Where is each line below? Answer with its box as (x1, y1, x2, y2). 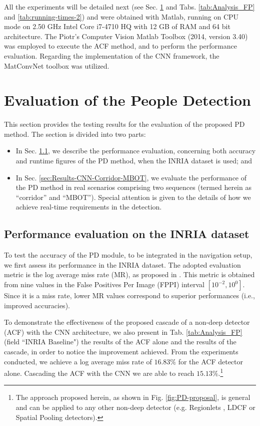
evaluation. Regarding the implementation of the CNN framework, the (4, 50, 219, 61)
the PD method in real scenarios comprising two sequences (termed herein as (15, 182, 251, 192)
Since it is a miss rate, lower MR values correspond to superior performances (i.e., (4, 290, 255, 301)
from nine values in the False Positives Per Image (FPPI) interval (4, 279, 204, 290)
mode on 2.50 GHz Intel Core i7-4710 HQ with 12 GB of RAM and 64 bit (4, 21, 230, 32)
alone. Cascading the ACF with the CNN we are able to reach (4, 367, 194, 378)
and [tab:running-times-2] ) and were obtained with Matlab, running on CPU (4, 11, 239, 22)
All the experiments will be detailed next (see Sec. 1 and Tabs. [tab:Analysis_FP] (4, 2, 255, 12)
